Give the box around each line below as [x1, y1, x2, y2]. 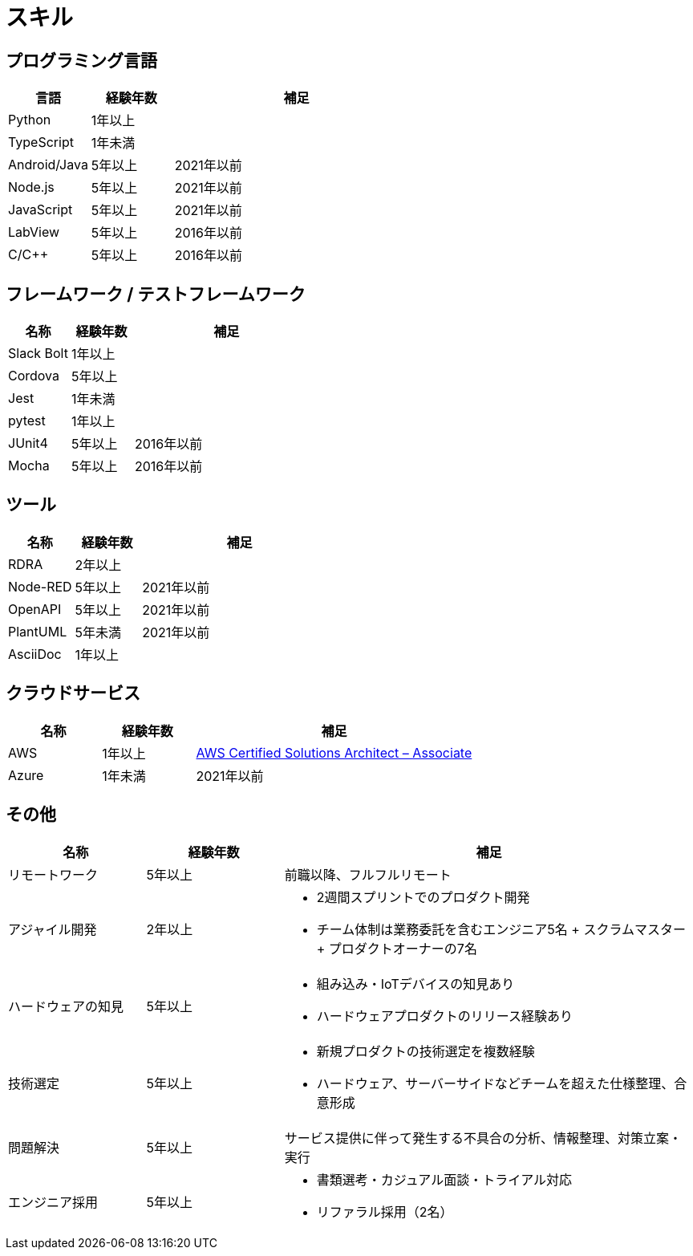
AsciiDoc [8, 645, 62, 662]
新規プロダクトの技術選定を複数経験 [316, 1043, 535, 1059]
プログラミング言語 [6, 50, 157, 71]
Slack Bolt [8, 345, 68, 362]
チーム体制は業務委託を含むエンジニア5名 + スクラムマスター [316, 921, 686, 937]
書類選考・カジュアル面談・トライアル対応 [316, 1171, 573, 1188]
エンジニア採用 [8, 1193, 99, 1210]
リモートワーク [8, 866, 99, 883]
